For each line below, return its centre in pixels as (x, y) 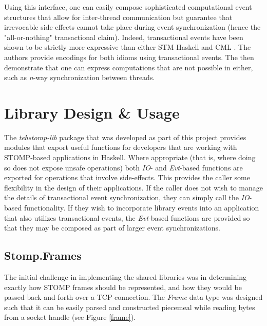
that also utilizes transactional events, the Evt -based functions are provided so (127, 217)
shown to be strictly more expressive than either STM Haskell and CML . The (128, 47)
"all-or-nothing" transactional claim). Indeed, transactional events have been (124, 37)
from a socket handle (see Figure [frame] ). (70, 317)
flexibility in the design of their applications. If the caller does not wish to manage (134, 187)
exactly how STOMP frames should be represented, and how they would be (123, 287)
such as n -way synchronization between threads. (80, 77)
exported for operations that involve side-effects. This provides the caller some (127, 177)
